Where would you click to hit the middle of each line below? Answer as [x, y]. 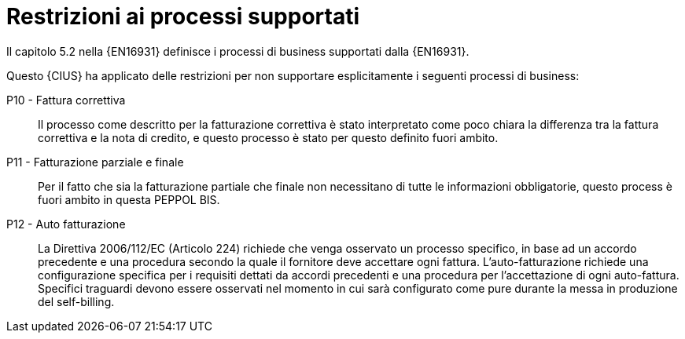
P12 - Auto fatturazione [66, 224]
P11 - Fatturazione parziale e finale [95, 162]
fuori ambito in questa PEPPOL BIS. [129, 199]
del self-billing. [76, 301]
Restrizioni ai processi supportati [183, 16]
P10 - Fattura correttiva [66, 100]
